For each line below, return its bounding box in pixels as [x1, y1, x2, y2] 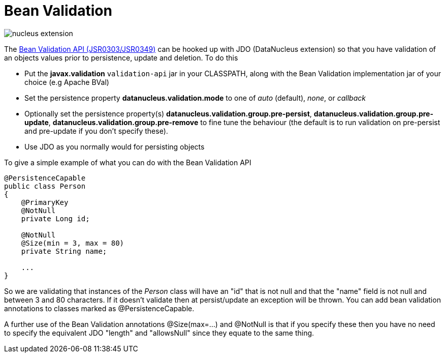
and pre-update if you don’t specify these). [24, 126, 168, 135]
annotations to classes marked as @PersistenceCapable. [4, 304, 195, 313]
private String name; [21, 247, 107, 255]
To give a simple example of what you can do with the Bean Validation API [4, 158, 251, 167]
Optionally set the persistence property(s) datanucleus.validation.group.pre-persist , [24, 109, 312, 118]
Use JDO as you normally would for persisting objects [24, 142, 205, 151]
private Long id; [21, 214, 90, 223]
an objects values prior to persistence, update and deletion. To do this [4, 53, 238, 62]
